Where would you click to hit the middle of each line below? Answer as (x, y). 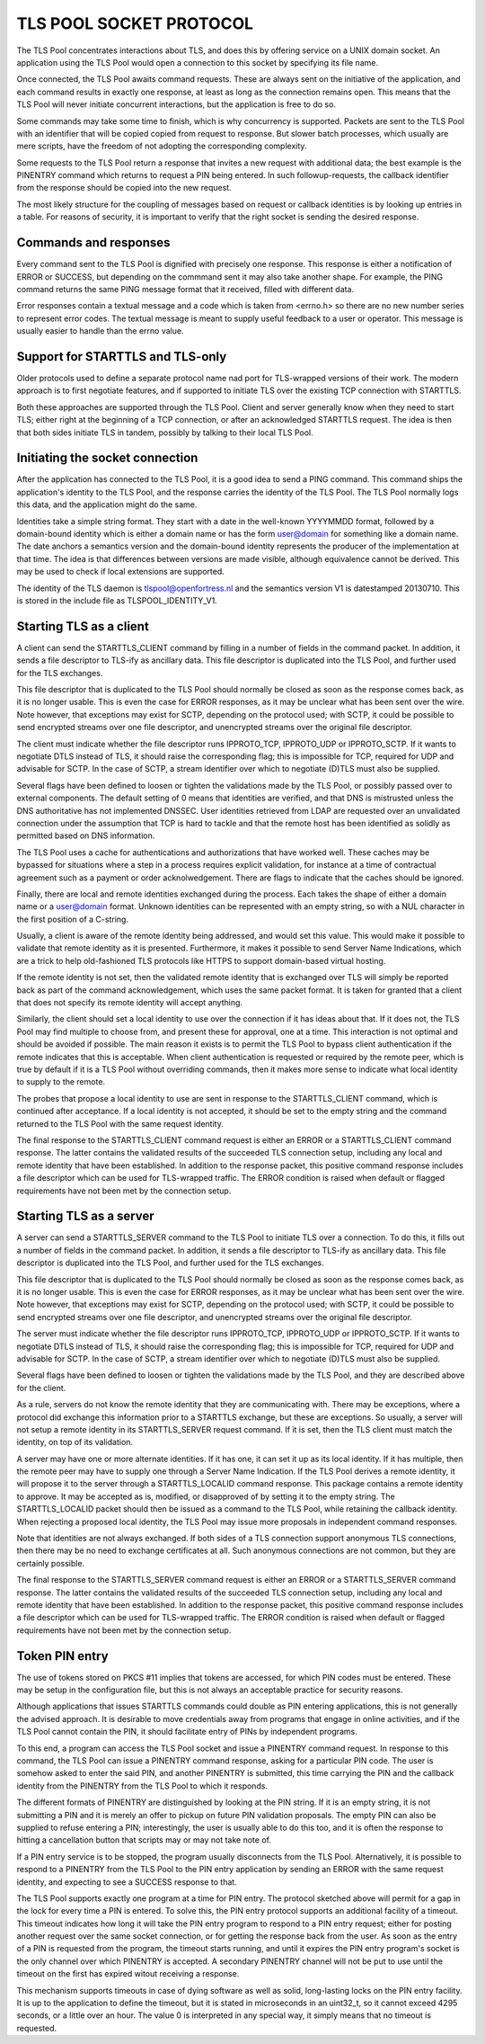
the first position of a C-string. (73, 919)
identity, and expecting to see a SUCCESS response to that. (127, 1882)
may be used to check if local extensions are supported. (120, 572)
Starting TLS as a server (85, 1216)
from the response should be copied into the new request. (124, 188)
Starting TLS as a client (83, 626)
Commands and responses (93, 243)
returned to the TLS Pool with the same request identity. (120, 1123)
